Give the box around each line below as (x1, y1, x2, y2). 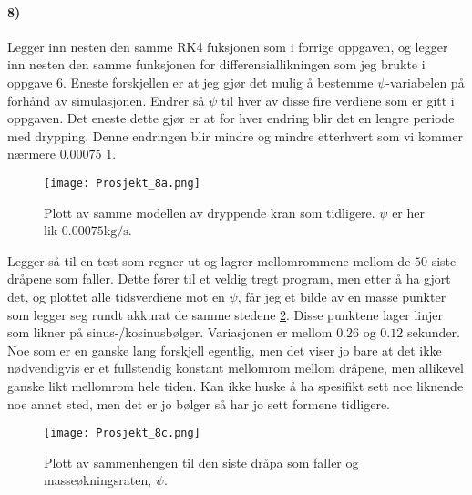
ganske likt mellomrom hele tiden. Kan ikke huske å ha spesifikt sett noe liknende (7, 376, 464, 395)
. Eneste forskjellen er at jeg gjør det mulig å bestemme (63, 72, 374, 91)
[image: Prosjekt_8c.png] (44, 427, 200, 440)
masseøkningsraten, (44, 470, 152, 490)
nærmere (7, 144, 56, 163)
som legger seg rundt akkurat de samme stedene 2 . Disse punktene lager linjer (7, 304, 443, 324)
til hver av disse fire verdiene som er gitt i (221, 90, 455, 109)
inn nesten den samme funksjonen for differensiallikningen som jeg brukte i (7, 55, 426, 74)
